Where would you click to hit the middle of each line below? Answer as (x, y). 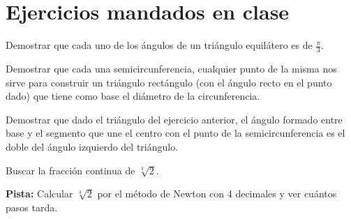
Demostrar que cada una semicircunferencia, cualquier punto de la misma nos (171, 68)
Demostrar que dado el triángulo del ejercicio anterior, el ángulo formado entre (174, 119)
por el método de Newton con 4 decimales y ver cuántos (217, 194)
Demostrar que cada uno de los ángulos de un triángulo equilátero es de (159, 45)
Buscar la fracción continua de (70, 170)
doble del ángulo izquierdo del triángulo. (92, 146)
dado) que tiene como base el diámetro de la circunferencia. (133, 96)
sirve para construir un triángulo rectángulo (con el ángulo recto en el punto (169, 82)
